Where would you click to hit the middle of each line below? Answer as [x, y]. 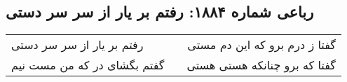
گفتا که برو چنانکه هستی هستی [261, 65]
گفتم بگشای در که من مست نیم [88, 65]
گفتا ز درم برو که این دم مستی [261, 45]
